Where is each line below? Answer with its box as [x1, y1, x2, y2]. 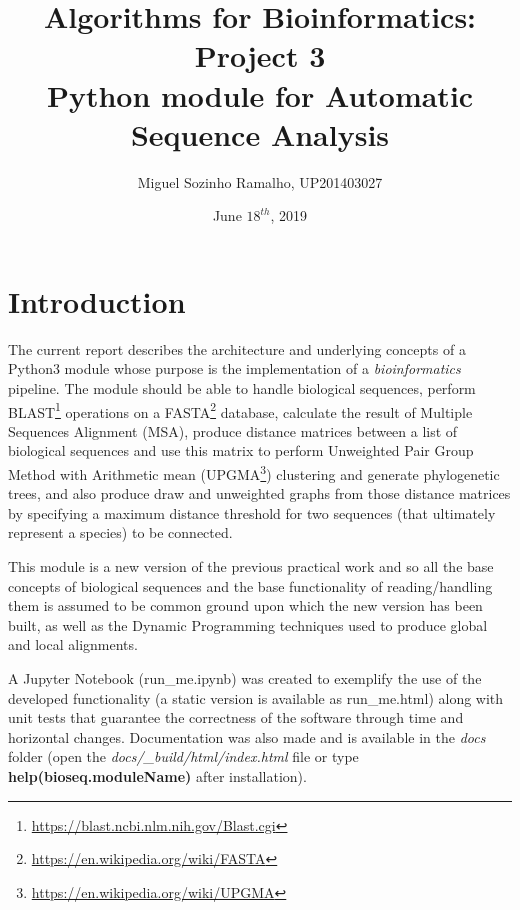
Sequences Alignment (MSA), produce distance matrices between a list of [8, 420, 458, 441]
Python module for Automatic [46, 74, 474, 115]
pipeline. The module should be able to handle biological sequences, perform [8, 378, 476, 398]
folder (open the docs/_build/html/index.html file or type [8, 746, 359, 767]
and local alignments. [8, 634, 138, 655]
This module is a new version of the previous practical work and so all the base [8, 556, 494, 577]
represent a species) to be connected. [8, 522, 233, 543]
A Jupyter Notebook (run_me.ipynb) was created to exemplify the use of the [8, 668, 482, 689]
